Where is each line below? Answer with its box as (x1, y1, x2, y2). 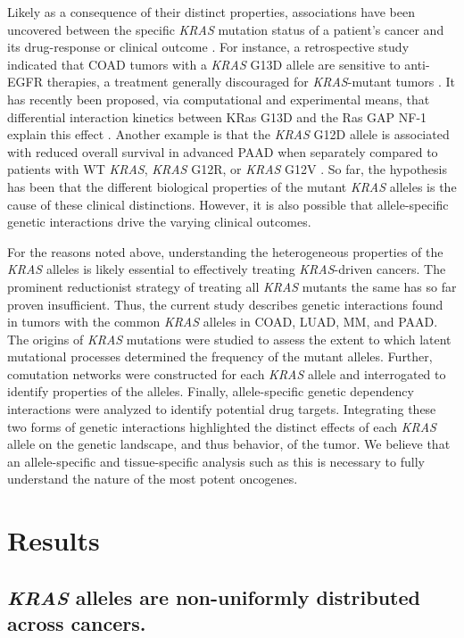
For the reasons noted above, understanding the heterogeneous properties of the (7, 242, 443, 261)
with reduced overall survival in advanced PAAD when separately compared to (7, 142, 438, 161)
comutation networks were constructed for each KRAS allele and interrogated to (7, 364, 446, 383)
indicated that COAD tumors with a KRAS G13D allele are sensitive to (7, 54, 401, 73)
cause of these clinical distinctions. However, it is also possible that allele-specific (7, 195, 449, 213)
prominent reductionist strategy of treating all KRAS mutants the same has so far (7, 277, 457, 295)
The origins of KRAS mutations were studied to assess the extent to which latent (7, 329, 452, 348)
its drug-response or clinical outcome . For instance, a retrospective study (7, 37, 410, 56)
